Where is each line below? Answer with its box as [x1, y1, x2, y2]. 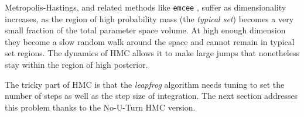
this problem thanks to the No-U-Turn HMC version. [5, 101, 196, 113]
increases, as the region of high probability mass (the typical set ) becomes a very [5, 12, 294, 25]
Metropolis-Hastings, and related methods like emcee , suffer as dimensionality [5, 1, 286, 13]
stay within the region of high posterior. [5, 58, 148, 71]
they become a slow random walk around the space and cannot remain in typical [5, 35, 295, 47]
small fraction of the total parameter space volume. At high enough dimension [5, 24, 286, 36]
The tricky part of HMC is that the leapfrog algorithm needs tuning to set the [5, 78, 285, 90]
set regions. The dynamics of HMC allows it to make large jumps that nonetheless [5, 47, 300, 59]
